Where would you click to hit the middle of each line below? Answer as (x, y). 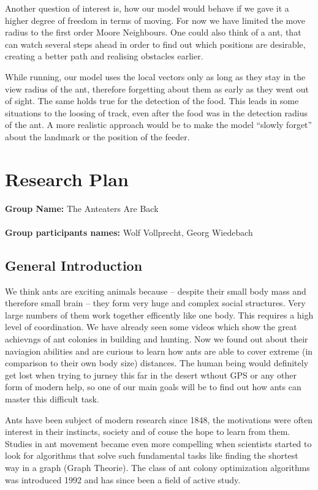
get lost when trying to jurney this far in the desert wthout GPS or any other (151, 375)
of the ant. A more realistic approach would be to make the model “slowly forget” (159, 125)
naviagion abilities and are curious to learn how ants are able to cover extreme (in (159, 351)
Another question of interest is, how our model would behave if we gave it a (147, 8)
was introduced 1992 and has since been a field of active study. (123, 479)
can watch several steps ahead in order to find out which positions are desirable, (155, 44)
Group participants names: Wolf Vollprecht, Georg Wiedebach (129, 232)
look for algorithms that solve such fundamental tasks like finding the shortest (152, 455)
